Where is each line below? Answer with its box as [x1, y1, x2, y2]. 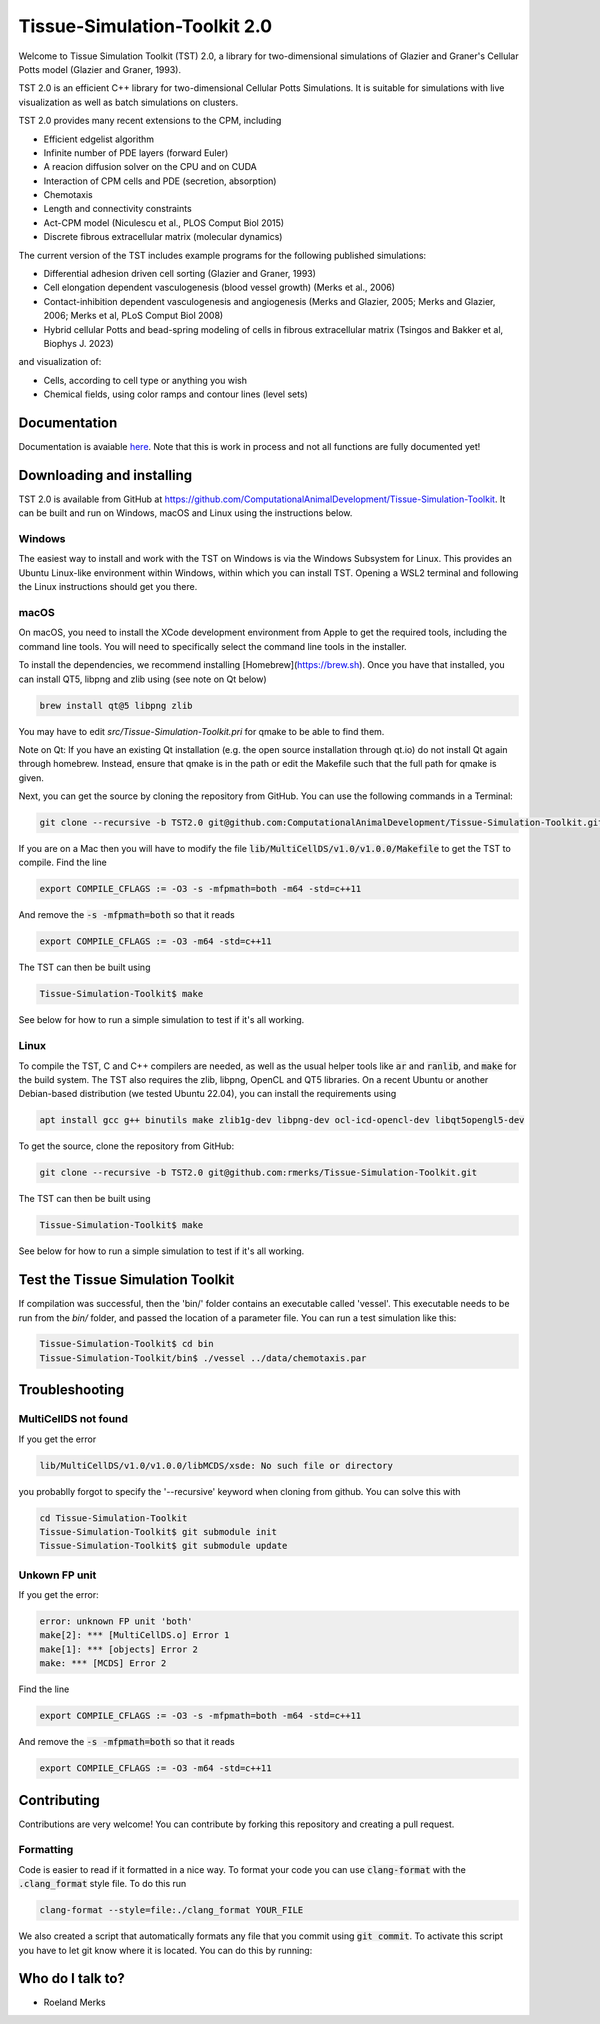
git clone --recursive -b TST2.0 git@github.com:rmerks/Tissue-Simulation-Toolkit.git [39, 1167, 478, 1179]
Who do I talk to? [18, 1970, 125, 1987]
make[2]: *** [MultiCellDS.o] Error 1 [39, 1630, 230, 1641]
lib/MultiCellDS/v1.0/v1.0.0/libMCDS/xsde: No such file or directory [39, 1460, 394, 1471]
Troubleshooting [18, 1381, 125, 1399]
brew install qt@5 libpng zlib [39, 700, 194, 711]
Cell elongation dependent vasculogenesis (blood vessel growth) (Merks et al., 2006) [43, 281, 395, 294]
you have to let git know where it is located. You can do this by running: [18, 1944, 313, 1956]
